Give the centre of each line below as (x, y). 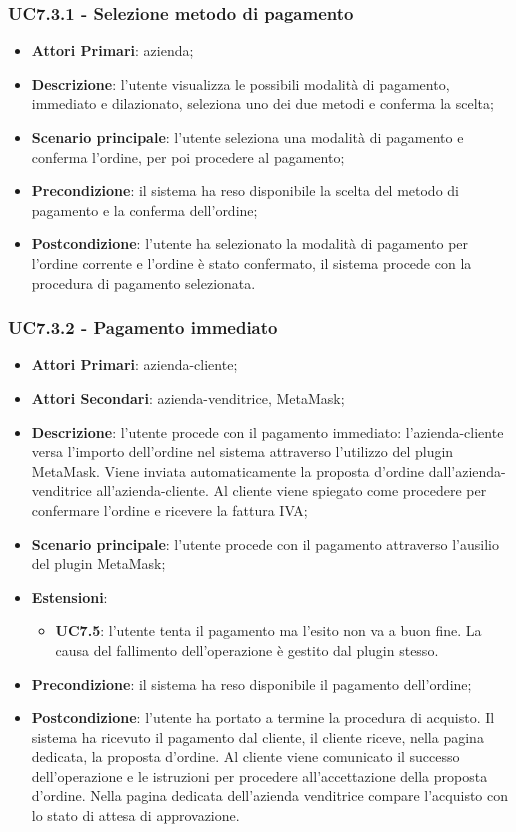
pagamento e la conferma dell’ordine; (144, 209)
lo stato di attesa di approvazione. (135, 815)
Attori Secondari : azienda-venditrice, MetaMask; (188, 397)
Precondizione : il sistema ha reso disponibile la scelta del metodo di (245, 190)
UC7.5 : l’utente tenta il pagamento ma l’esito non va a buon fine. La (268, 630)
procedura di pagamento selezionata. (143, 282)
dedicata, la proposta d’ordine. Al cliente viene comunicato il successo (245, 756)
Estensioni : (69, 596)
